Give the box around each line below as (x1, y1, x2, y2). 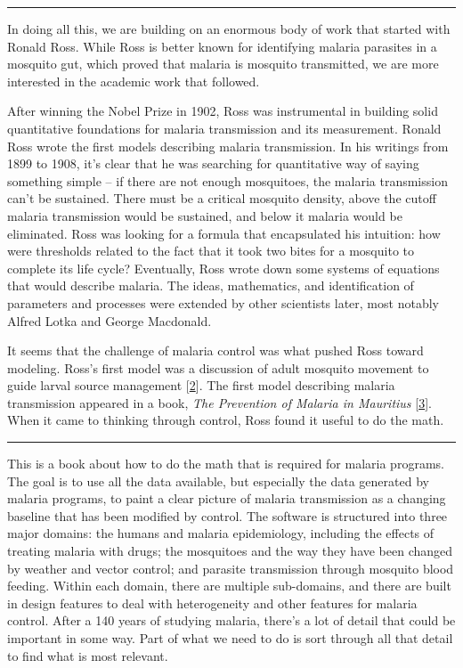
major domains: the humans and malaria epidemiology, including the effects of (7, 524, 435, 542)
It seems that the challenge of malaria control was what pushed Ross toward (7, 341, 424, 360)
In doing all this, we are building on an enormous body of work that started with (7, 20, 451, 37)
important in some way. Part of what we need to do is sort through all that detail (7, 629, 453, 647)
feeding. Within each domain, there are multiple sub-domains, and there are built (7, 576, 451, 595)
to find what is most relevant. (7, 646, 168, 664)
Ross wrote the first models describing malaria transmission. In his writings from (7, 136, 449, 155)
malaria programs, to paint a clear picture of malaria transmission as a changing (7, 489, 446, 508)
